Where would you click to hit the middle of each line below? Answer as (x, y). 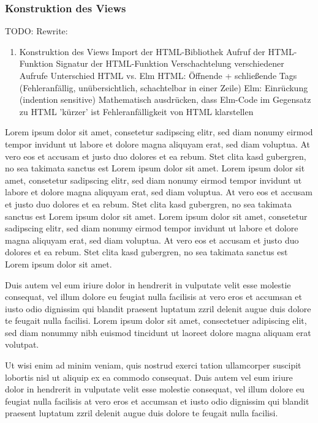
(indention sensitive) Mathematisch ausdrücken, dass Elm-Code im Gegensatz (165, 99)
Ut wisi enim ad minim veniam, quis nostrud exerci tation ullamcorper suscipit (153, 365)
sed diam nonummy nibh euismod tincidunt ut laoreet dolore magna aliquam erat (158, 332)
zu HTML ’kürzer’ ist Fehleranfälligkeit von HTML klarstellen (136, 111)
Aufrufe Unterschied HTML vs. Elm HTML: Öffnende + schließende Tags (158, 75)
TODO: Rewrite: (36, 31)
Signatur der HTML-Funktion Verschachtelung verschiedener (170, 63)
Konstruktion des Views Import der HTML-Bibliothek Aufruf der (142, 51)
